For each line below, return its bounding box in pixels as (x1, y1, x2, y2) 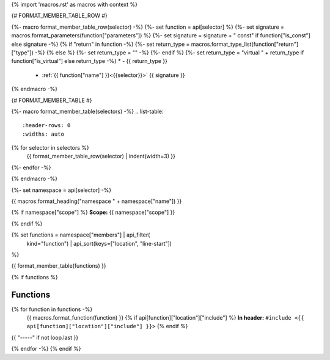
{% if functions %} (11, 273, 58, 281)
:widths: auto (22, 130, 64, 138)
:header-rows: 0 (22, 122, 71, 129)
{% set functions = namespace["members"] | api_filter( (11, 231, 150, 238)
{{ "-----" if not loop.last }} (11, 334, 79, 341)
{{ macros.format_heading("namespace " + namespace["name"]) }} (11, 197, 182, 205)
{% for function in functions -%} (11, 306, 93, 313)
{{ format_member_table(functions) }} (11, 262, 106, 270)
